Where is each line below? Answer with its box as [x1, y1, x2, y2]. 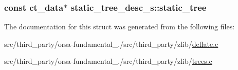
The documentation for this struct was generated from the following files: [4, 21, 235, 32]
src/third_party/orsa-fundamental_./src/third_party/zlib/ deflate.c [4, 38, 218, 49]
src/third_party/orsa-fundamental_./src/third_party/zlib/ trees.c [4, 56, 212, 66]
